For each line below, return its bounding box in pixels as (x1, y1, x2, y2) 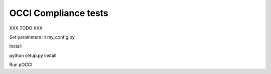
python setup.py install (9, 52, 57, 58)
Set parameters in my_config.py (9, 34, 75, 40)
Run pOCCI (9, 61, 33, 67)
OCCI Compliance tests (9, 7, 109, 18)
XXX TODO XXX (9, 25, 43, 31)
